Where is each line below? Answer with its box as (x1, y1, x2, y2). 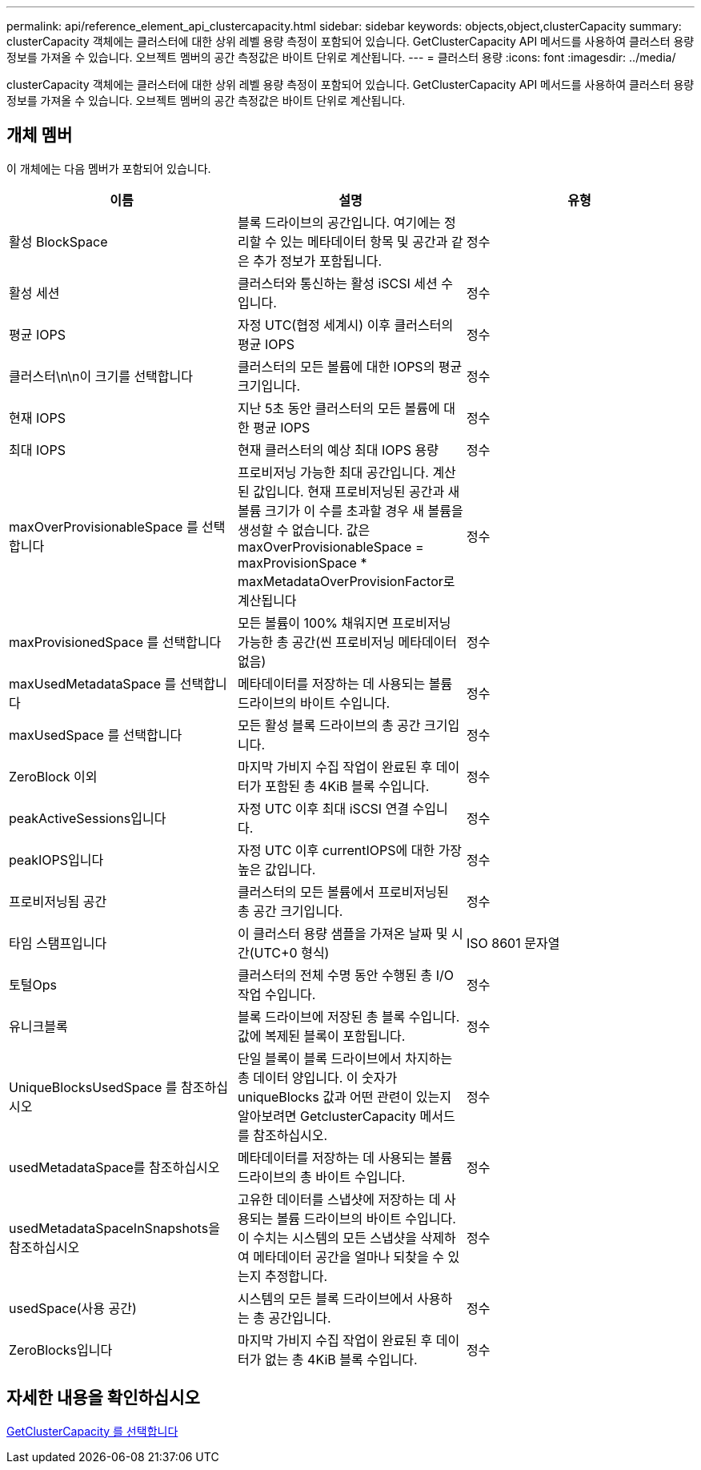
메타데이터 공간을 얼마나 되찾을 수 (253, 1248, 445, 1265)
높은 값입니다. (237, 861, 316, 878)
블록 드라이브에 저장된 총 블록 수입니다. (237, 1008, 460, 1025)
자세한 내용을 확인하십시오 (6, 1388, 200, 1408)
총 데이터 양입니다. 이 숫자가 (237, 1069, 398, 1086)
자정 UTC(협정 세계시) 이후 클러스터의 (237, 316, 454, 333)
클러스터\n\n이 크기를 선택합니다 (9, 367, 193, 384)
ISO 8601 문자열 (466, 934, 560, 951)
